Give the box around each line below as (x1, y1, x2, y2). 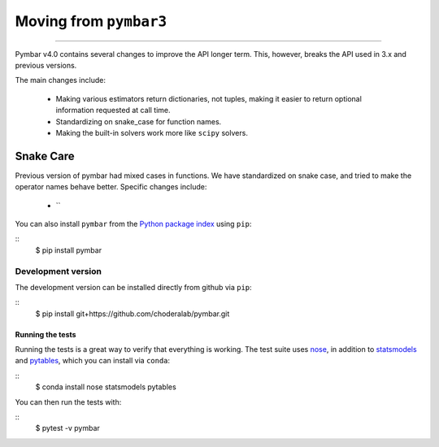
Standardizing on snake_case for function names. (55, 116, 222, 126)
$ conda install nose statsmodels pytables (35, 382, 176, 392)
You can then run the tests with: (15, 397, 122, 406)
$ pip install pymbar (35, 245, 102, 255)
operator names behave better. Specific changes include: (15, 182, 207, 192)
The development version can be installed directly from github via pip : (15, 282, 252, 292)
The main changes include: (15, 76, 106, 85)
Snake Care (15, 149, 75, 163)
